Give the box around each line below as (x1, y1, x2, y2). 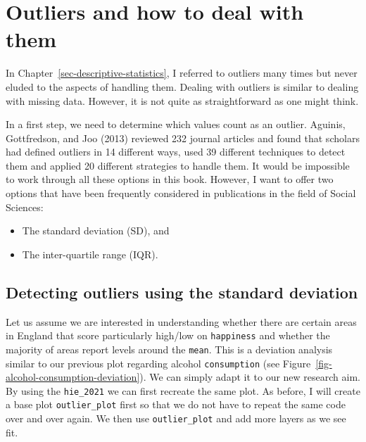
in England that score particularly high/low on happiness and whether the (6, 328, 330, 343)
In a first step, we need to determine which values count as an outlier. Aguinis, (6, 117, 346, 132)
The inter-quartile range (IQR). (22, 246, 158, 261)
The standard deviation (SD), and (22, 223, 170, 238)
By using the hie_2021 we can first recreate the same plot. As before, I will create (6, 383, 360, 398)
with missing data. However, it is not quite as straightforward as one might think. (6, 93, 359, 108)
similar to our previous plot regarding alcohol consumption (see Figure (6, 355, 311, 370)
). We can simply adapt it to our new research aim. (139, 370, 360, 384)
